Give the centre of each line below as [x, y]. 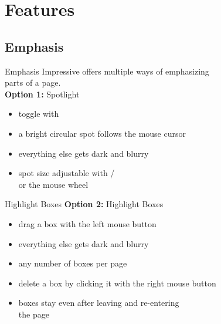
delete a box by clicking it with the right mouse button [117, 283]
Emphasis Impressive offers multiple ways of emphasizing [107, 71]
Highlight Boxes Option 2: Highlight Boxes [84, 204]
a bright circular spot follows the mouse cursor [102, 133]
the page [34, 314]
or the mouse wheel [53, 184]
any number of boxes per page [73, 263]
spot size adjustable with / [67, 173]
